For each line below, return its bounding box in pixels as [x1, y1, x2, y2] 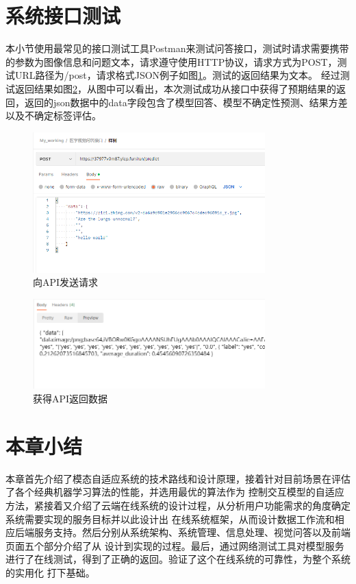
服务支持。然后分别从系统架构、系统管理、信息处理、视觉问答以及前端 [34, 525, 351, 539]
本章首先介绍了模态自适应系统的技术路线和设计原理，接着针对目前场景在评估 [5, 471, 351, 485]
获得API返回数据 [33, 391, 108, 406]
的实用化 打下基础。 [5, 565, 95, 579]
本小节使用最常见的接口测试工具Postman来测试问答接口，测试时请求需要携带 [5, 41, 349, 56]
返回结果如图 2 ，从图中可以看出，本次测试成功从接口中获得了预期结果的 [14, 81, 336, 95]
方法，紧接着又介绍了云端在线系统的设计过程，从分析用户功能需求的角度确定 [5, 498, 351, 512]
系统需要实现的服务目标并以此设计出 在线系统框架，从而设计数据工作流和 [5, 511, 335, 526]
